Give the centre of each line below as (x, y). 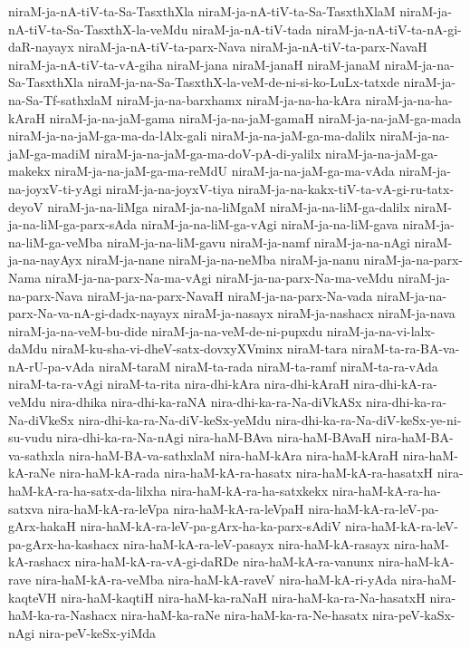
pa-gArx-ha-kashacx (64, 543)
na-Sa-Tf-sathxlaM (60, 99)
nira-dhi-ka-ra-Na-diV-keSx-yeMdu (175, 419)
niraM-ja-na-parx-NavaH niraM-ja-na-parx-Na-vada (230, 295)
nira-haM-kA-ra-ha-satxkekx (249, 491)
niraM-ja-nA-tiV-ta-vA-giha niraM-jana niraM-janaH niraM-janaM (194, 64)
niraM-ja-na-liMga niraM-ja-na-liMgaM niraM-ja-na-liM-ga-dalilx (229, 206)
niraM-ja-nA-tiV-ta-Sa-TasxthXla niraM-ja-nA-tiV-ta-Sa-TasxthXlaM (202, 11)
